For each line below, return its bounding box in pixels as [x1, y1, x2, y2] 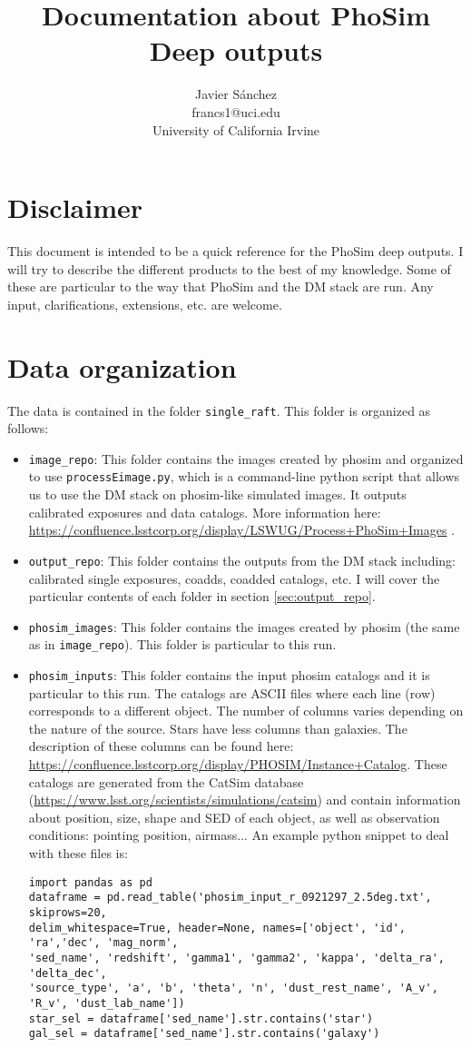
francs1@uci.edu [191, 102, 280, 121]
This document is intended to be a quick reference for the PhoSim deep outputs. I [7, 242, 464, 261]
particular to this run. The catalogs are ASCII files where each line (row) [28, 683, 436, 702]
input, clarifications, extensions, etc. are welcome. [7, 294, 282, 313]
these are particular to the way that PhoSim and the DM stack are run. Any [7, 277, 434, 296]
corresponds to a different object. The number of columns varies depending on [28, 701, 464, 720]
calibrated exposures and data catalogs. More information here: [28, 502, 381, 521]
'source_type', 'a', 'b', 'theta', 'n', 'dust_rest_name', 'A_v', [28, 982, 438, 995]
